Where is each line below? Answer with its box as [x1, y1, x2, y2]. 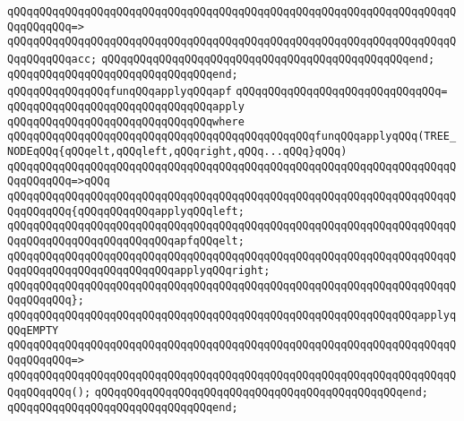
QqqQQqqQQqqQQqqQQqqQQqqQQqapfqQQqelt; [7, 234, 245, 247]
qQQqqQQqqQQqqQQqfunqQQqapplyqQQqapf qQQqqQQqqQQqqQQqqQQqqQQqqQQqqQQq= [7, 85, 448, 99]
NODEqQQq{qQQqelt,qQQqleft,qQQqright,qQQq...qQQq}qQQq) [7, 144, 348, 158]
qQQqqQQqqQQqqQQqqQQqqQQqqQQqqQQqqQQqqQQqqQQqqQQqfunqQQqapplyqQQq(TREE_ [7, 130, 457, 143]
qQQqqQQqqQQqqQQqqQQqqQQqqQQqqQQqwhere [7, 115, 245, 128]
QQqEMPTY [7, 323, 59, 337]
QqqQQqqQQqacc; [7, 52, 98, 65]
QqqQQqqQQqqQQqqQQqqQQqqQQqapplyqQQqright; [7, 264, 271, 278]
